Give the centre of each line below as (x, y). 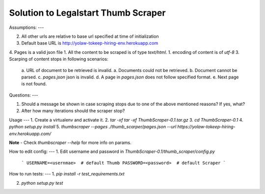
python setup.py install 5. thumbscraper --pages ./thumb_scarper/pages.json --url (93, 127)
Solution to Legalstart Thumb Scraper (87, 13)
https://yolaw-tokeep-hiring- (206, 127)
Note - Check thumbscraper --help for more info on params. (70, 143)
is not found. (34, 84)
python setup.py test (42, 183)
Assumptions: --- (26, 27)
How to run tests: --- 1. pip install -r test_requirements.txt (67, 174)
